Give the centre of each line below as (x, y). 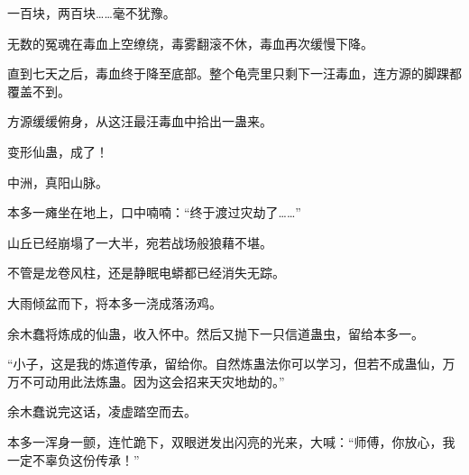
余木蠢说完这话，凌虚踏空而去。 (102, 411)
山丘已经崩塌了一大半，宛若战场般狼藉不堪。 (140, 242)
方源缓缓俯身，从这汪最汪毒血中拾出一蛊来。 (140, 121)
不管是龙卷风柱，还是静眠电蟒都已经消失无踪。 (146, 273)
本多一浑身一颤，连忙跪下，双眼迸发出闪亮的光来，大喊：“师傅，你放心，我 (231, 441)
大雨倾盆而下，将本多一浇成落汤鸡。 (115, 302)
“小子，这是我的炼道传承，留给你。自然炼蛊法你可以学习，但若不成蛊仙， (225, 364)
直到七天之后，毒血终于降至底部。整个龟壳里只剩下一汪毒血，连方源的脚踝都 (234, 73)
